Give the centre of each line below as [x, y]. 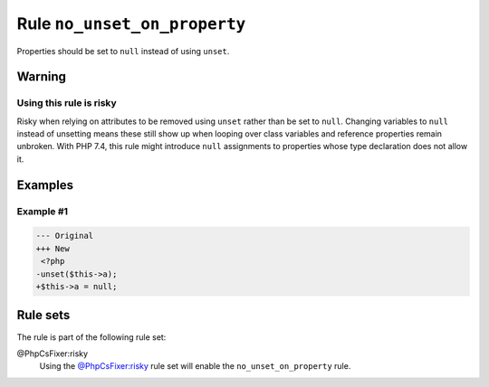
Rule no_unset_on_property [131, 24]
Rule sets [43, 315]
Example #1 [42, 211]
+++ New [53, 248]
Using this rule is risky [67, 103]
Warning [42, 77]
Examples [45, 185]
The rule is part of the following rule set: [91, 337]
